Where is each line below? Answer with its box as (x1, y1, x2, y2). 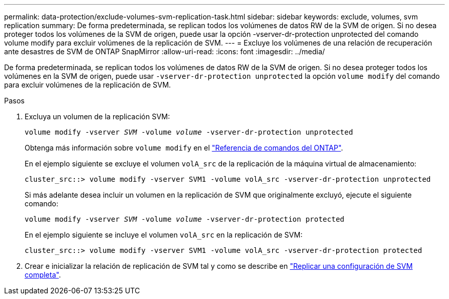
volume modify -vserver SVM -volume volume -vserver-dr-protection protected (25, 215, 344, 223)
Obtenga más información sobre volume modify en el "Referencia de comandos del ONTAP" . (25, 143, 343, 152)
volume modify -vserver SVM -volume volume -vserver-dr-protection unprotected (25, 128, 353, 136)
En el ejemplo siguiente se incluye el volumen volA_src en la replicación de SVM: (25, 230, 303, 239)
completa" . (25, 270, 61, 279)
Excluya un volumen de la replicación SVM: (25, 112, 170, 121)
